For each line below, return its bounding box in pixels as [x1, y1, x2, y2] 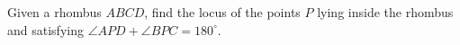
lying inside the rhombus [317, 3, 454, 21]
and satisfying [7, 20, 84, 39]
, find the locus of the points [144, 3, 301, 21]
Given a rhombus [7, 3, 102, 21]
